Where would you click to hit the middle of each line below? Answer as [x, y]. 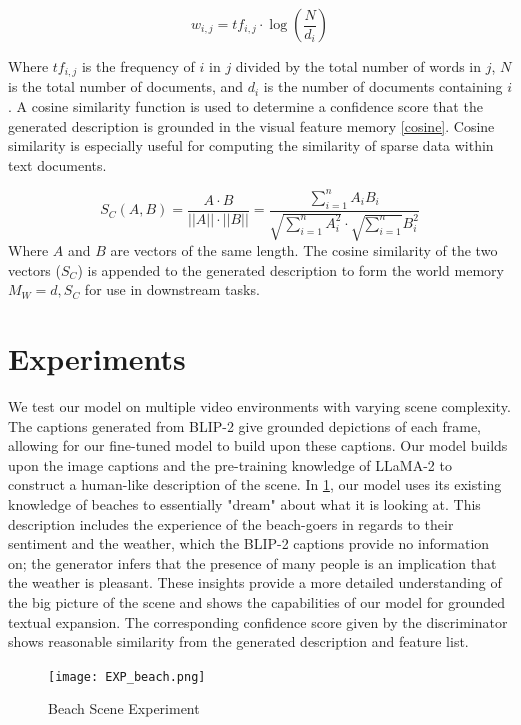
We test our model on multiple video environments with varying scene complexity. [259, 406]
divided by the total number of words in [358, 66]
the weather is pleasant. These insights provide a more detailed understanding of [255, 582]
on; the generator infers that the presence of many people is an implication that [252, 562]
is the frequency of [138, 66]
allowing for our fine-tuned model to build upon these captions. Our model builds [258, 445]
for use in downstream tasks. [172, 289]
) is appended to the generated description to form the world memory [290, 269]
